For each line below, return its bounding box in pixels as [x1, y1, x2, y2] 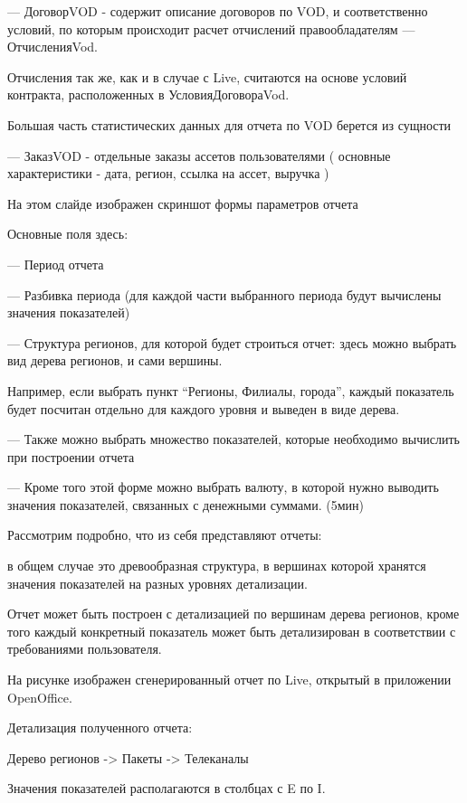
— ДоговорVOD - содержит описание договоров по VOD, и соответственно [7, 2, 428, 20]
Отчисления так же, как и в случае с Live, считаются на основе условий [7, 67, 407, 86]
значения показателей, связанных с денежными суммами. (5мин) [7, 495, 364, 514]
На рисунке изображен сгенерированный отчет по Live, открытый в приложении [7, 670, 452, 689]
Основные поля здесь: [7, 224, 129, 243]
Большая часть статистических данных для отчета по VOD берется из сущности [7, 115, 452, 134]
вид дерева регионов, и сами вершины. [7, 351, 223, 370]
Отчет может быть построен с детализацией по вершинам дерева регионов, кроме [7, 604, 460, 623]
